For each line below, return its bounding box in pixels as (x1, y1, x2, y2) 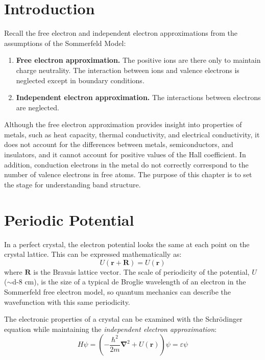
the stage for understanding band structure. (4, 179, 141, 189)
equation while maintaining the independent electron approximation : (4, 323, 217, 334)
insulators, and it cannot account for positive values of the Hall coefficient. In (4, 149, 246, 160)
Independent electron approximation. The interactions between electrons (16, 92, 261, 103)
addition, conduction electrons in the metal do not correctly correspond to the (4, 159, 249, 170)
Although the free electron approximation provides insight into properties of (4, 119, 242, 130)
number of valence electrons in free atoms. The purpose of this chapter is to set (4, 169, 252, 180)
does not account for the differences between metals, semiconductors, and (4, 139, 233, 150)
